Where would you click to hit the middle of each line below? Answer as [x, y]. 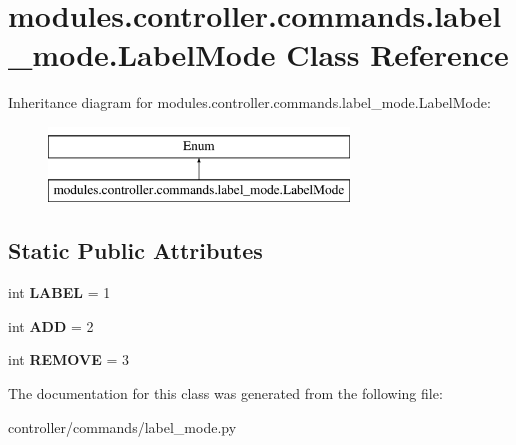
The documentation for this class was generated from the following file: [225, 393]
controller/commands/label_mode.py [122, 426]
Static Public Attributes [135, 250]
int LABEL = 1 [59, 292]
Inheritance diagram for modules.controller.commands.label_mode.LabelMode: [249, 102]
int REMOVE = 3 [68, 359]
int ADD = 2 [51, 325]
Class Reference [397, 54]
